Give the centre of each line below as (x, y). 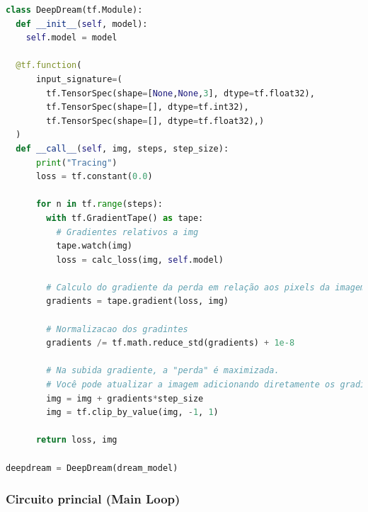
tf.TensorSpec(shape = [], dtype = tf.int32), (148, 107)
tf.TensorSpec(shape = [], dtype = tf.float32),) (155, 121)
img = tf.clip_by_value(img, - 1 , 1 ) (132, 413)
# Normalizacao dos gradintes (117, 329)
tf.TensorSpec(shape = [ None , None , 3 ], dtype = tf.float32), (180, 93)
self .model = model (71, 38)
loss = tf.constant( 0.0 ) (94, 177)
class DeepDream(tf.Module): (74, 10)
